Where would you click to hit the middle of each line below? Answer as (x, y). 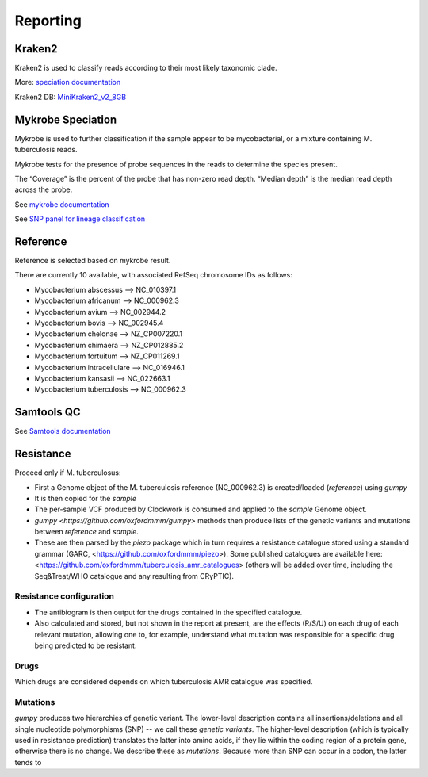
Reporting (48, 21)
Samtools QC (48, 412)
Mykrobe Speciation (66, 119)
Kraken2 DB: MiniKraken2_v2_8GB (71, 97)
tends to (28, 762)
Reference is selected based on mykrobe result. (93, 260)
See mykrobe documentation (62, 204)
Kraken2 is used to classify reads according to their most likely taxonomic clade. (146, 68)
